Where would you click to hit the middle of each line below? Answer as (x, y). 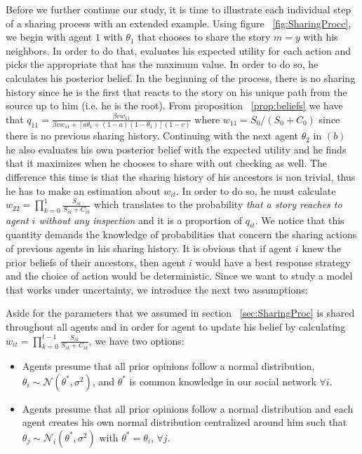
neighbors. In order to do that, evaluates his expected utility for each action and (178, 50)
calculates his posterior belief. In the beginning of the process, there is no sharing (181, 77)
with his (321, 37)
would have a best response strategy (273, 262)
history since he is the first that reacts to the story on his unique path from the (176, 91)
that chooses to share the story (204, 37)
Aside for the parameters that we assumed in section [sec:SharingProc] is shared (180, 313)
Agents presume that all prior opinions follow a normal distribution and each (188, 408)
